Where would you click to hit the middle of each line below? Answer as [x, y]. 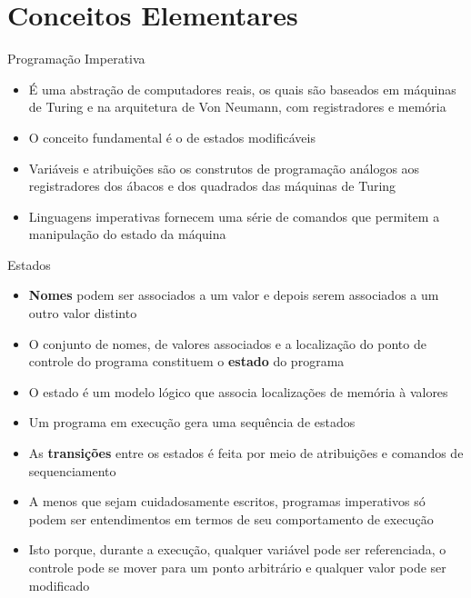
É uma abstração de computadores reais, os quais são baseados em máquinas [242, 89]
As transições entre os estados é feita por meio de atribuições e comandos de [246, 453]
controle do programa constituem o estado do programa [186, 361]
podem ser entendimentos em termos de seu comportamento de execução [231, 518]
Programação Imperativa [76, 59]
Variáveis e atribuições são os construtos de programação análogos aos [224, 168]
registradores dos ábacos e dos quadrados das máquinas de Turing [212, 186]
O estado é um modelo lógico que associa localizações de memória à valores [238, 391]
